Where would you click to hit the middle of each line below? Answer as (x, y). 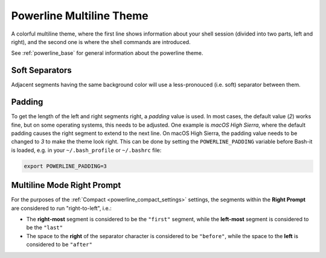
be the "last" (45, 228)
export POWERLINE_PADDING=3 (65, 166)
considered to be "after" (59, 245)
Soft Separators (41, 70)
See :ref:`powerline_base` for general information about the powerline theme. (107, 53)
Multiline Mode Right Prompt (66, 185)
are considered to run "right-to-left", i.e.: (61, 208)
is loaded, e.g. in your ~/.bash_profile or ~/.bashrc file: (86, 150)
